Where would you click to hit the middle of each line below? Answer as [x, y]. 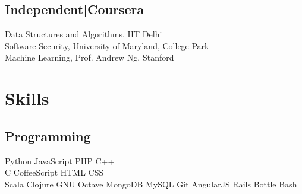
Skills [27, 98]
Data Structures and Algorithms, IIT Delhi [84, 34]
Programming [48, 136]
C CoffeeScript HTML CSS [54, 172]
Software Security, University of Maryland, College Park [107, 45]
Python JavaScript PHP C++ [60, 160]
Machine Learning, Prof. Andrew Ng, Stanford [89, 57]
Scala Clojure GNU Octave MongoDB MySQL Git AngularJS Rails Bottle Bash [151, 184]
